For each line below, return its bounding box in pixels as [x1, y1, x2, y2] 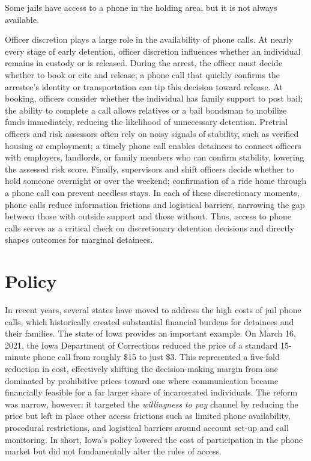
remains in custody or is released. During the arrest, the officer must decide [5, 56, 283, 69]
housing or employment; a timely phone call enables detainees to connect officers [5, 139, 301, 151]
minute [5, 350, 31, 363]
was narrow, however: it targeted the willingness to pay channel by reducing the [5, 397, 298, 410]
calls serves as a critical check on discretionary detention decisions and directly [5, 221, 295, 234]
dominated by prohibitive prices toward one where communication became [5, 374, 279, 386]
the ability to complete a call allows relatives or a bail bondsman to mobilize [5, 103, 287, 116]
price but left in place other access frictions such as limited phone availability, [5, 409, 291, 422]
